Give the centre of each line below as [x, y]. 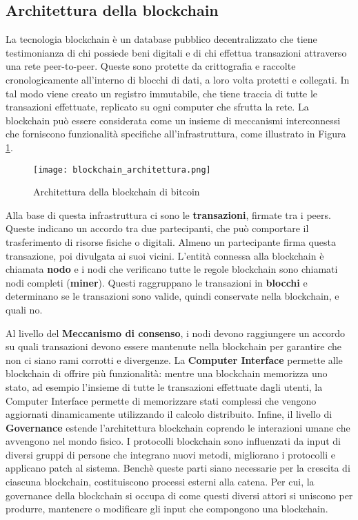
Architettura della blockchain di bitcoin [117, 192]
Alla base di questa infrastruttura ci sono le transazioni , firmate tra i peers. [168, 214]
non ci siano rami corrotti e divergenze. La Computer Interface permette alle [174, 359]
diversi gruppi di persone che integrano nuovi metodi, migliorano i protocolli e [170, 454]
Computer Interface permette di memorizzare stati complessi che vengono [161, 400]
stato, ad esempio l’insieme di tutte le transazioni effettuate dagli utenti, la [164, 386]
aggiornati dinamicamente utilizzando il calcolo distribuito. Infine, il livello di [169, 414]
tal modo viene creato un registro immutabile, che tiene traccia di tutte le [162, 93]
